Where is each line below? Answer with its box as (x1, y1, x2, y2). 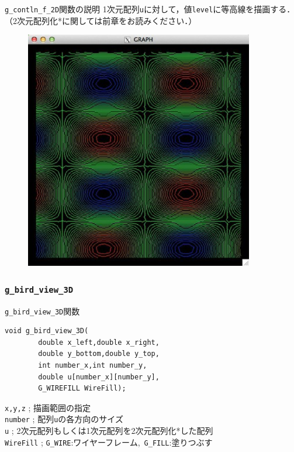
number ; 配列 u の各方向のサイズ (5, 413, 123, 425)
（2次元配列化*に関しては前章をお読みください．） (5, 14, 197, 26)
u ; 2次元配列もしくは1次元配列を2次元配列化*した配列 (5, 424, 213, 437)
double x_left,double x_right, (38, 338, 160, 347)
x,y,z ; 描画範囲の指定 (5, 401, 91, 413)
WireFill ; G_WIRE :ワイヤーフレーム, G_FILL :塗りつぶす (5, 436, 213, 448)
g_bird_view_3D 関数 (5, 304, 80, 317)
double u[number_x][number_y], (38, 372, 160, 381)
